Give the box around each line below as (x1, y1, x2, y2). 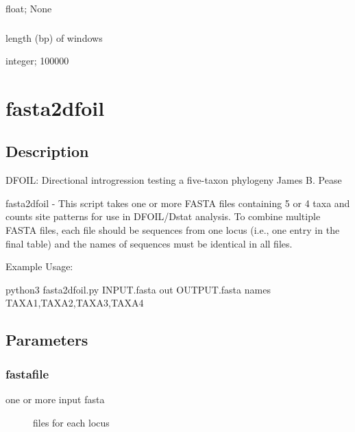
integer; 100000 (5, 53, 69, 68)
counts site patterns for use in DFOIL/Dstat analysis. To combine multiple (5, 209, 321, 224)
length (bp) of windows (5, 30, 103, 45)
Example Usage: (5, 259, 73, 274)
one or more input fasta (5, 392, 105, 407)
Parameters (5, 329, 88, 350)
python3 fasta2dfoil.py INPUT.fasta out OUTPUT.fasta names (5, 282, 271, 296)
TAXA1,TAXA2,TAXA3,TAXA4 (5, 296, 144, 310)
